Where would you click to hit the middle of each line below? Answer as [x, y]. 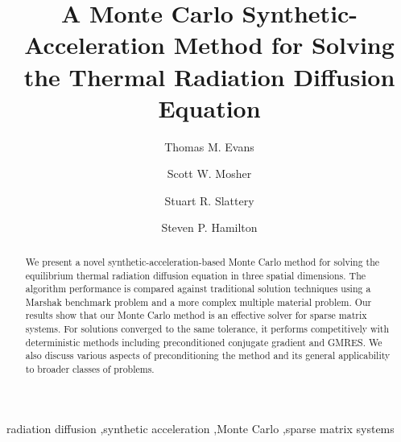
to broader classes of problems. [90, 369]
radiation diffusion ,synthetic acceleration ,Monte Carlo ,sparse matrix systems [200, 428]
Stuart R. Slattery [209, 200]
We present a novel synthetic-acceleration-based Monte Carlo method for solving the [203, 261]
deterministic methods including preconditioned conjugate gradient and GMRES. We [204, 342]
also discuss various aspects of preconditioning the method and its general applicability [208, 355]
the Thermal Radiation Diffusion [209, 76]
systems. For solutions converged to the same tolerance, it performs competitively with [207, 329]
